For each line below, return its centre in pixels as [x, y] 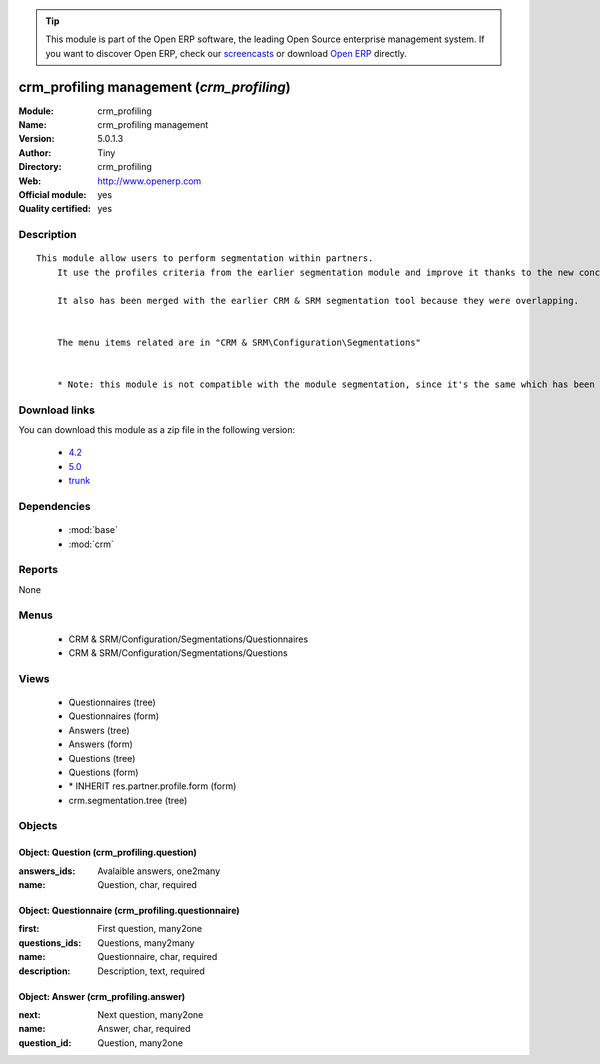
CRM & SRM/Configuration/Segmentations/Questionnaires [188, 639]
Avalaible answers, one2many [159, 871]
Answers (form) [101, 744]
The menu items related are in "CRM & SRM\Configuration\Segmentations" [239, 342]
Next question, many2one [150, 1015]
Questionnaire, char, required [157, 957]
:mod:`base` [93, 530]
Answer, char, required [144, 1029]
